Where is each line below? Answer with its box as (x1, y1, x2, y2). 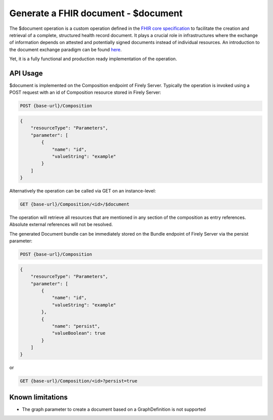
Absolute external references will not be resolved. (9, 221, 113, 227)
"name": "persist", (52, 323, 101, 329)
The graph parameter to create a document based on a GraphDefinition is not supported (22, 406, 206, 412)
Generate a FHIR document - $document (9, 8, 183, 19)
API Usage (9, 69, 43, 78)
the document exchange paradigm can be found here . (9, 46, 122, 53)
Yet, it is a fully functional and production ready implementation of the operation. (9, 56, 177, 62)
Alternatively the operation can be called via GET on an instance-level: (9, 188, 156, 194)
